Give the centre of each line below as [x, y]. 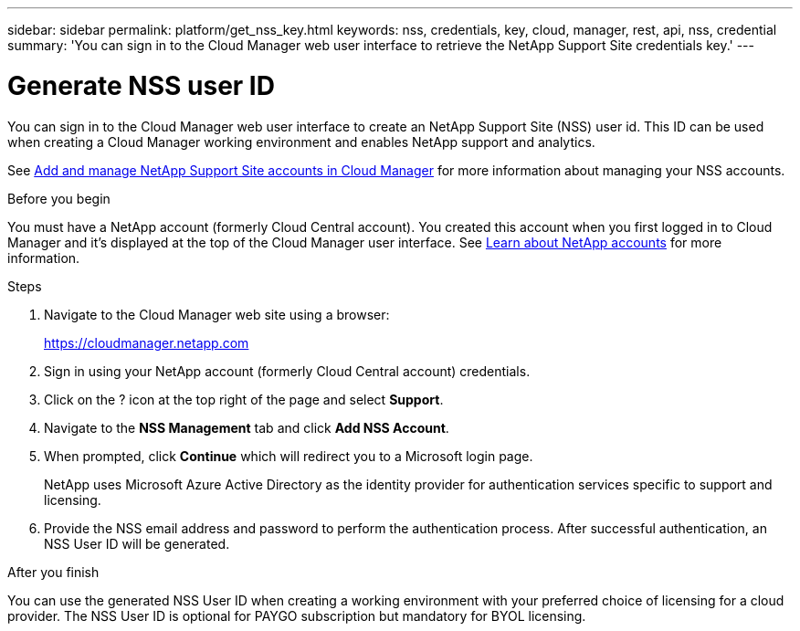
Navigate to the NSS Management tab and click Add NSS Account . [247, 427]
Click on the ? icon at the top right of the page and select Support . [244, 399]
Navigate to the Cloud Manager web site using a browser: [217, 314]
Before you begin [59, 198]
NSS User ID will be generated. [137, 543]
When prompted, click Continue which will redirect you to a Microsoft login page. [289, 456]
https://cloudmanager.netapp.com [147, 342]
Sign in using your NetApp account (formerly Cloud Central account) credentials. [287, 371]
